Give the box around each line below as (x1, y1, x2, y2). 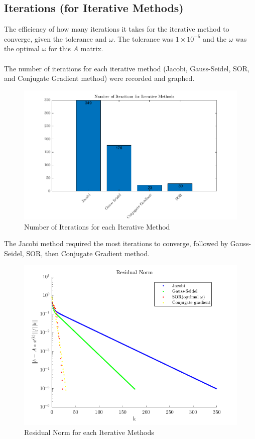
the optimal (4, 43, 40, 54)
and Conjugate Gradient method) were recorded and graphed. (4, 73, 195, 83)
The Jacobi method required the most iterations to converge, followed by (4, 238, 228, 249)
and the (203, 33, 226, 44)
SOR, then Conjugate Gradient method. (26, 248, 150, 258)
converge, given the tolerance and (4, 33, 107, 44)
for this (48, 43, 71, 54)
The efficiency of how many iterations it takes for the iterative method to (4, 24, 229, 34)
